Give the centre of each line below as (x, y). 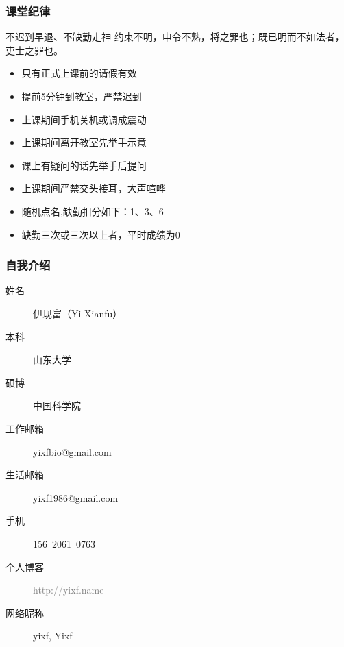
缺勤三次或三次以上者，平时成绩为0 (101, 234)
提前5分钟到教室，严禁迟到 (82, 96)
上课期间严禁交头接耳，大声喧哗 (94, 188)
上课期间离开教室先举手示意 (84, 142)
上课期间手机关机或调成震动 (84, 119)
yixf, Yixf (53, 636)
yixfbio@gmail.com (72, 451)
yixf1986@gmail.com (76, 497)
